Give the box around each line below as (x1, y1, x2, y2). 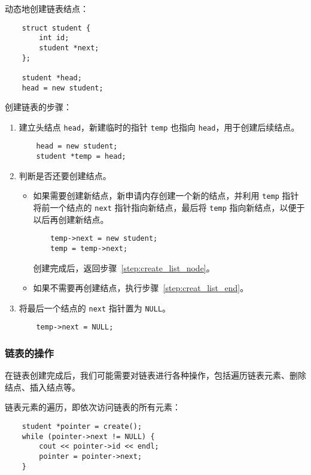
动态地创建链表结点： (5, 2, 89, 14)
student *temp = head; (36, 152, 126, 161)
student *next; (39, 43, 99, 52)
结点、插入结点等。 (5, 380, 80, 393)
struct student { (22, 23, 91, 32)
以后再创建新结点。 (33, 213, 109, 225)
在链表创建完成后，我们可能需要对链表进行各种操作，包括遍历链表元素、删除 (5, 369, 306, 382)
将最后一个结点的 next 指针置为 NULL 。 (19, 301, 171, 314)
